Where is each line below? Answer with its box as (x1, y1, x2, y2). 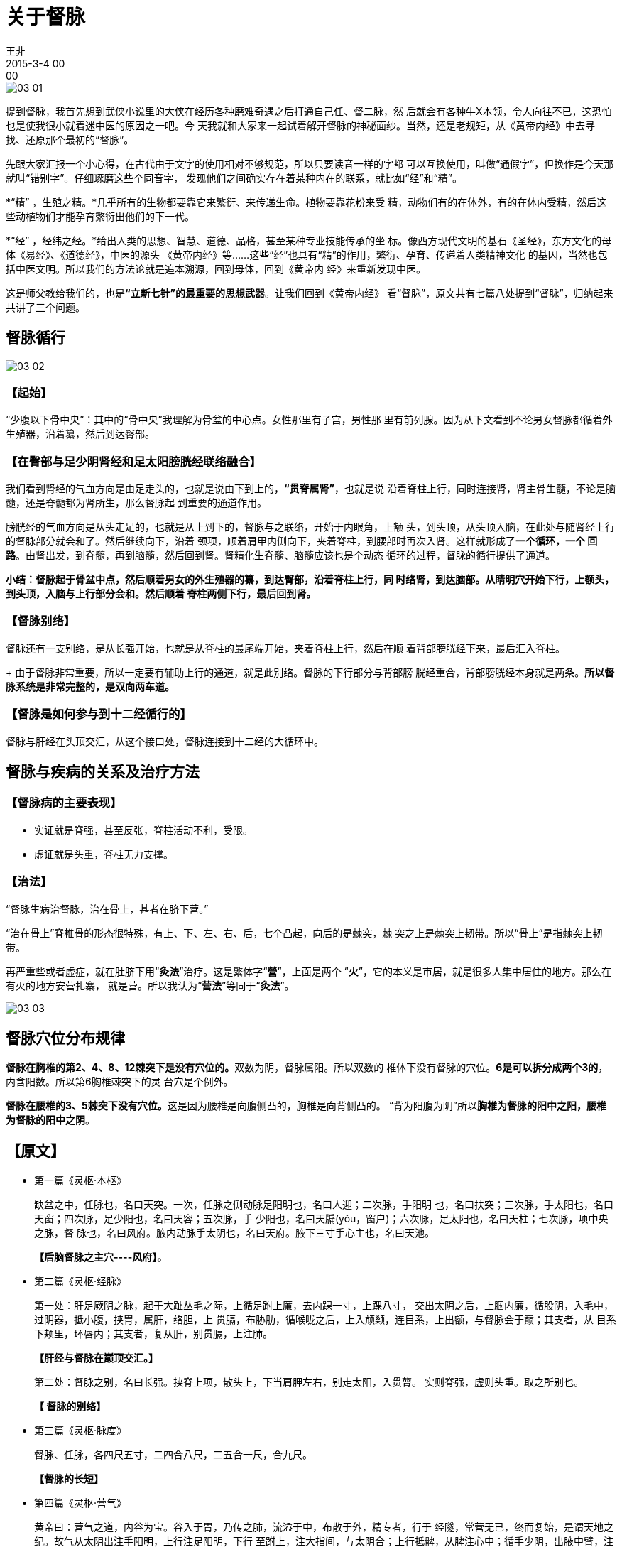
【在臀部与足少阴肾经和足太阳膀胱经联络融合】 (6, 454, 261, 469)
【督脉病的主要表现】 (6, 796, 122, 810)
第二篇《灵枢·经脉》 (34, 1275, 127, 1288)
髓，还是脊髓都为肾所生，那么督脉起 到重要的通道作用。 (6, 496, 267, 509)
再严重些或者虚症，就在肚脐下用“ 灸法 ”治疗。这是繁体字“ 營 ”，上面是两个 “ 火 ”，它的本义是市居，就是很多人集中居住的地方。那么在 (6, 965, 611, 977)
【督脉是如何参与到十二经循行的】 (6, 707, 192, 722)
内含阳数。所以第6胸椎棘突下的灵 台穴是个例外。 (6, 1075, 234, 1088)
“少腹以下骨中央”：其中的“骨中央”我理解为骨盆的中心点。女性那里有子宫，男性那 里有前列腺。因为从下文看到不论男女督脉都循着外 (6, 413, 613, 426)
